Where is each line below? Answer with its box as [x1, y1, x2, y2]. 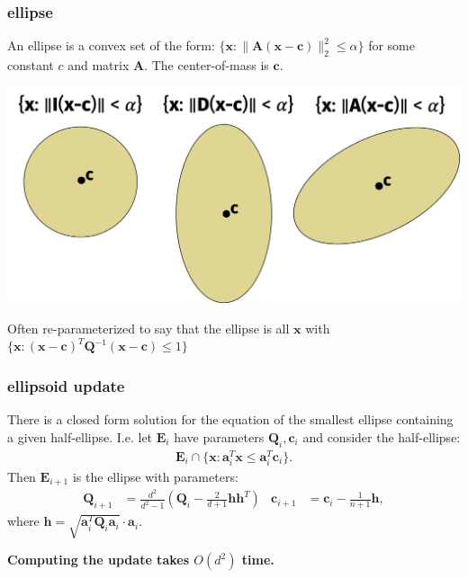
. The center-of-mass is [144, 56, 269, 75]
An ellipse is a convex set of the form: [7, 36, 215, 55]
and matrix [67, 56, 130, 75]
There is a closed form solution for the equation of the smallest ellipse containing [7, 410, 454, 429]
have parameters [174, 427, 265, 446]
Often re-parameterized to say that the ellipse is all [7, 318, 290, 337]
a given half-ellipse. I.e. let [7, 427, 153, 446]
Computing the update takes [7, 550, 189, 569]
